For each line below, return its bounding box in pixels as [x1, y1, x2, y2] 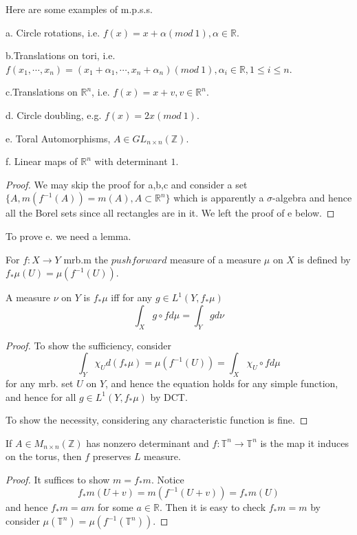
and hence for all [6, 389, 76, 404]
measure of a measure [170, 252, 261, 266]
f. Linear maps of [6, 154, 78, 168]
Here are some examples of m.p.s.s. [6, 2, 153, 16]
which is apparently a [173, 190, 264, 205]
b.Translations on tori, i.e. [6, 48, 116, 63]
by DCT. [150, 389, 188, 404]
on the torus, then [6, 449, 82, 463]
